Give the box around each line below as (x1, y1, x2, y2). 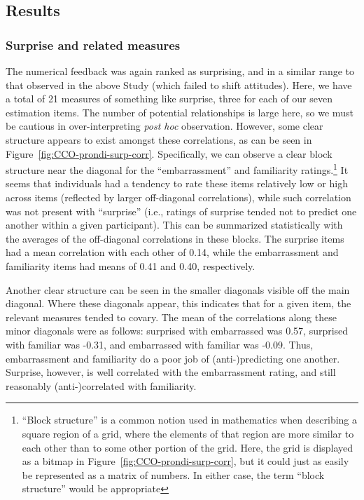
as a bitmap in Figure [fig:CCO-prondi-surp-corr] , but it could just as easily (22, 454, 349, 468)
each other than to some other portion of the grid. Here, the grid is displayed (22, 440, 353, 454)
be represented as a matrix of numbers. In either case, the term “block (22, 467, 325, 482)
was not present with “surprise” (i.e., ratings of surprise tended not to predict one (6, 203, 357, 218)
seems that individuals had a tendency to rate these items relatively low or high (6, 176, 348, 191)
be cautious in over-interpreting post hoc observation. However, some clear (6, 119, 323, 133)
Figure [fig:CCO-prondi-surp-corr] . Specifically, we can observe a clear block (6, 146, 332, 161)
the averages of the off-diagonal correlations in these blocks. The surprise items (6, 231, 344, 245)
